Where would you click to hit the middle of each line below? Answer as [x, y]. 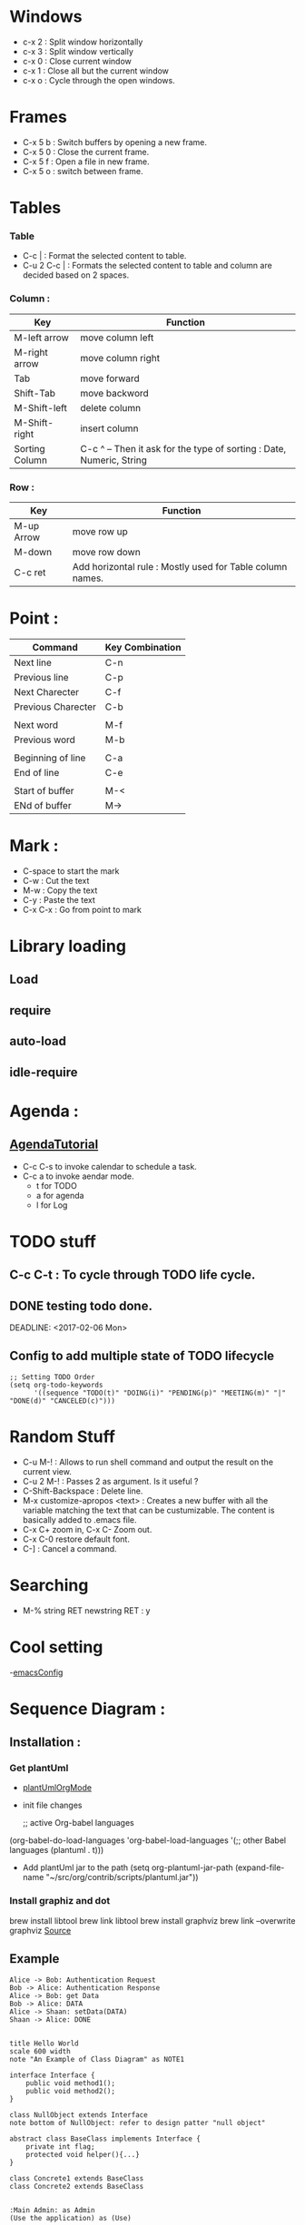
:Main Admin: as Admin [52, 2210]
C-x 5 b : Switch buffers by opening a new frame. [114, 142]
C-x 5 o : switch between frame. [83, 171]
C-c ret [30, 572]
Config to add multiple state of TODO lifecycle [142, 1356]
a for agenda [60, 1195]
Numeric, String [114, 460]
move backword [115, 393]
